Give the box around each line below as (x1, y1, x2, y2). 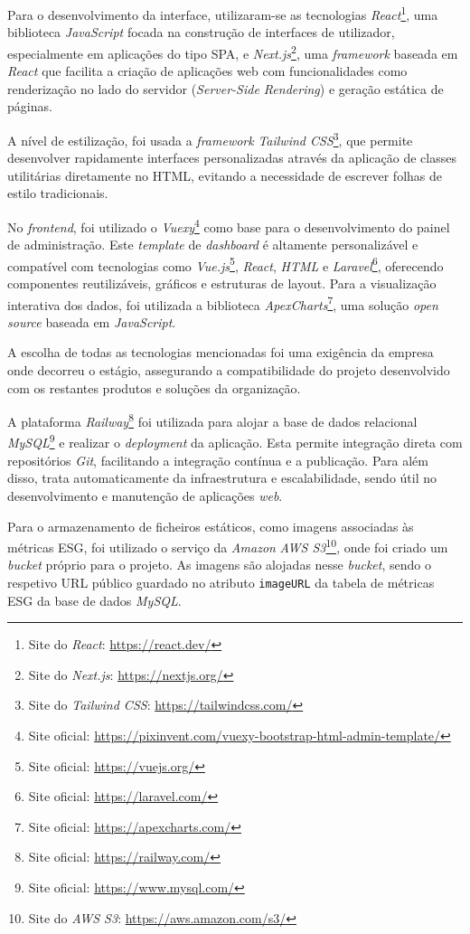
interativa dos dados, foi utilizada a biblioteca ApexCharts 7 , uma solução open (7, 292, 438, 314)
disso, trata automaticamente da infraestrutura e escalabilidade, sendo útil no (7, 468, 437, 487)
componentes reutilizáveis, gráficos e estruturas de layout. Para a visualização (7, 274, 437, 292)
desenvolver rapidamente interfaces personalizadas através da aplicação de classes (7, 148, 456, 167)
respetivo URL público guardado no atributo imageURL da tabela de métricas (7, 572, 435, 591)
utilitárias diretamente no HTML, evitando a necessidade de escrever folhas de (7, 165, 442, 184)
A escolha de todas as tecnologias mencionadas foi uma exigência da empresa (7, 343, 434, 362)
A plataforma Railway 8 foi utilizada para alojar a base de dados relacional (7, 410, 418, 430)
